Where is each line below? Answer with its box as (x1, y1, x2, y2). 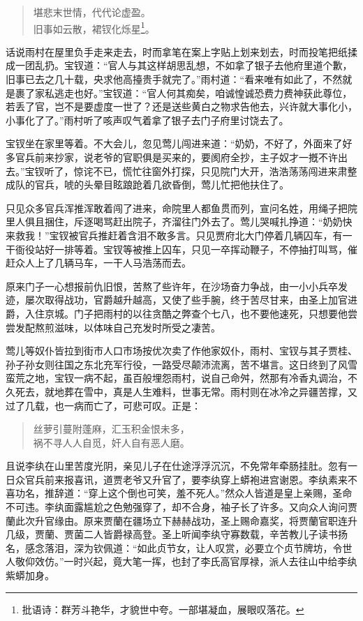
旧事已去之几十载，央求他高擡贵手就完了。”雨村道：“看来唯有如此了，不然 (6, 72, 343, 87)
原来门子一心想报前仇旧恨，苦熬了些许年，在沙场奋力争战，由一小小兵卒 (6, 278, 338, 293)
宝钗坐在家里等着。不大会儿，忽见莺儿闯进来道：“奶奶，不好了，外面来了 (6, 136, 343, 151)
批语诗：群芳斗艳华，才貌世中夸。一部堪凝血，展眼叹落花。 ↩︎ (22, 601, 304, 616)
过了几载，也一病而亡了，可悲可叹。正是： (6, 398, 201, 412)
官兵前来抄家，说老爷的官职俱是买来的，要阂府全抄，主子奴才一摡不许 (15, 150, 338, 164)
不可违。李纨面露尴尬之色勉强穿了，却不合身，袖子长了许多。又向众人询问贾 (6, 500, 357, 514)
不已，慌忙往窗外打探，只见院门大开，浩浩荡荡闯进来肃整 (93, 163, 357, 178)
